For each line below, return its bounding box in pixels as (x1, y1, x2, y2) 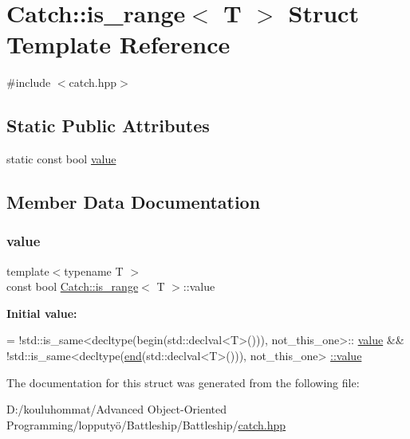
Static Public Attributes (6, 113, 210, 138)
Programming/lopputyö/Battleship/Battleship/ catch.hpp (6, 416, 286, 433)
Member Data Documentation (6, 190, 261, 214)
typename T (64, 262, 124, 279)
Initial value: (6, 304, 77, 321)
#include (6, 74, 51, 91)
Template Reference (6, 28, 231, 61)
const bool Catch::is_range (6, 278, 139, 295)
